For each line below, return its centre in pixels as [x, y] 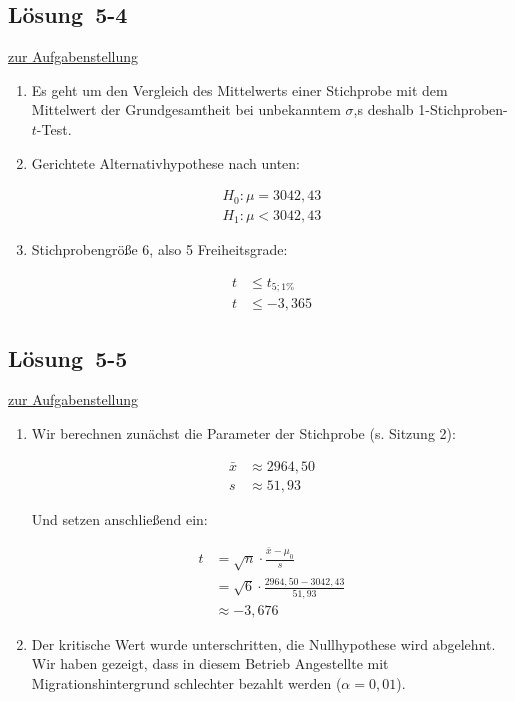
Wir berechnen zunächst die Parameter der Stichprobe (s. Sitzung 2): [243, 433]
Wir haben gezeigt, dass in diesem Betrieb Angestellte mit [210, 663]
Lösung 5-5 [68, 357]
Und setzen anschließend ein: [119, 518]
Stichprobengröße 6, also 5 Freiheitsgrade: [159, 249]
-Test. [54, 128]
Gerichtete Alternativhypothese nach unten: [166, 162]
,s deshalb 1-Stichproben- [430, 109]
